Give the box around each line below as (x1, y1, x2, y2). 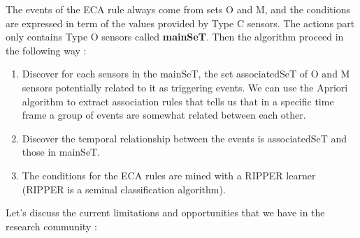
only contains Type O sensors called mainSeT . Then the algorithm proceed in (6, 29, 344, 44)
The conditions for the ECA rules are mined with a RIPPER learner (22, 168, 316, 182)
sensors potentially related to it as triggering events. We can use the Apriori (22, 80, 348, 94)
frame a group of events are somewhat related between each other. (22, 107, 306, 122)
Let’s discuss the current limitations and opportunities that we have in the (6, 205, 325, 220)
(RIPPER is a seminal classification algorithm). (22, 181, 226, 196)
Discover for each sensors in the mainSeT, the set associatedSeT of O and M (22, 66, 350, 81)
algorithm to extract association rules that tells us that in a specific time (22, 94, 334, 108)
